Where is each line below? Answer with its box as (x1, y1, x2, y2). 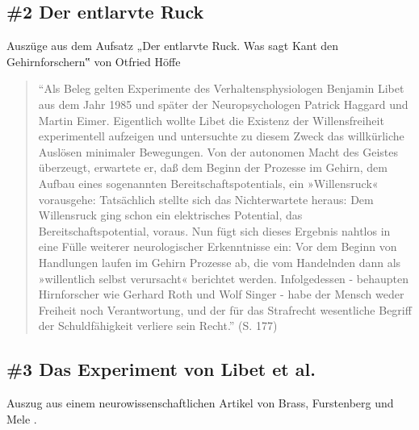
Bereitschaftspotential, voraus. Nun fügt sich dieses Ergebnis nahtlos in (38, 222, 391, 239)
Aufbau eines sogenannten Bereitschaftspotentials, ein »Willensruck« (38, 174, 379, 191)
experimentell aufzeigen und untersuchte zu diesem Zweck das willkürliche (38, 127, 404, 144)
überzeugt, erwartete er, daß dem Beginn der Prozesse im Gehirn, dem (38, 159, 388, 176)
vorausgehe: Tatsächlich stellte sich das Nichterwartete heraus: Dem (38, 190, 374, 207)
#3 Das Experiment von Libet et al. (6, 357, 316, 382)
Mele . (6, 410, 37, 427)
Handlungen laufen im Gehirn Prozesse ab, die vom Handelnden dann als (38, 253, 401, 270)
